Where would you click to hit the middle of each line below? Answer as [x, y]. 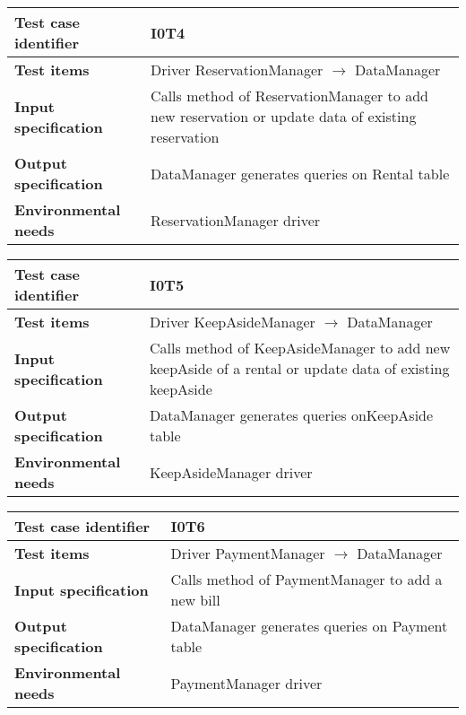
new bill [195, 600]
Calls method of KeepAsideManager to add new [300, 348]
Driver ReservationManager [237, 70]
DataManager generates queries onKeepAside [291, 415]
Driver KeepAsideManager [232, 322]
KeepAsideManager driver [231, 472]
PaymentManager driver [246, 683]
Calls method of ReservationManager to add [289, 96]
